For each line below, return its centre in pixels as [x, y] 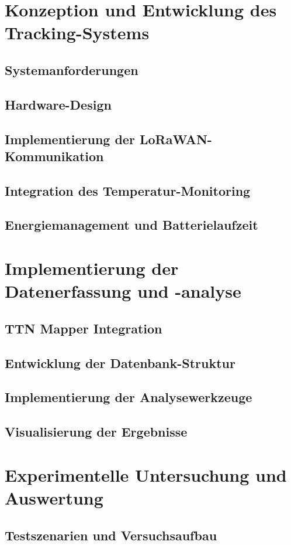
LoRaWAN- [176, 139]
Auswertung [54, 497]
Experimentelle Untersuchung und [146, 474]
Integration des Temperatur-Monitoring [128, 190]
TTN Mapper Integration [84, 328]
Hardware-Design [58, 104]
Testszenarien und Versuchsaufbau [111, 535]
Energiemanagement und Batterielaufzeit [131, 225]
